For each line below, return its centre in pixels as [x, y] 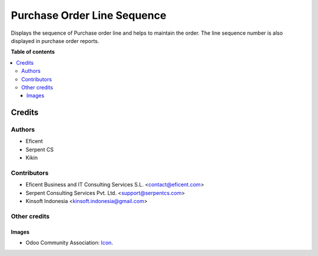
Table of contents [33, 52]
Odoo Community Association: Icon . [69, 243]
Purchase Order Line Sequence [89, 15]
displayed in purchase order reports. [55, 41]
